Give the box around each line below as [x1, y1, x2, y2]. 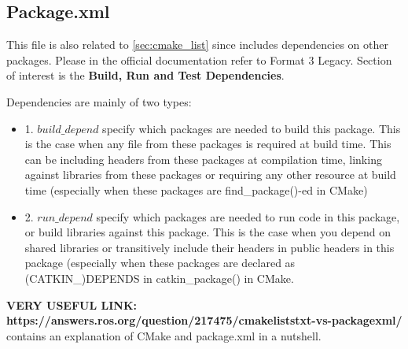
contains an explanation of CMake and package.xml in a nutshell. [6, 327, 322, 343]
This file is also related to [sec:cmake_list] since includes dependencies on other [6, 36, 388, 53]
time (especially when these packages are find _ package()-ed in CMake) [24, 181, 368, 198]
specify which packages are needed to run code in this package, [96, 208, 400, 225]
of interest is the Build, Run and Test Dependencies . [6, 67, 285, 84]
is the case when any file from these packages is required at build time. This [24, 136, 391, 152]
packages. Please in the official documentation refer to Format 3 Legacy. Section [6, 51, 392, 68]
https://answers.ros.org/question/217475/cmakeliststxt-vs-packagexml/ [6, 312, 402, 329]
